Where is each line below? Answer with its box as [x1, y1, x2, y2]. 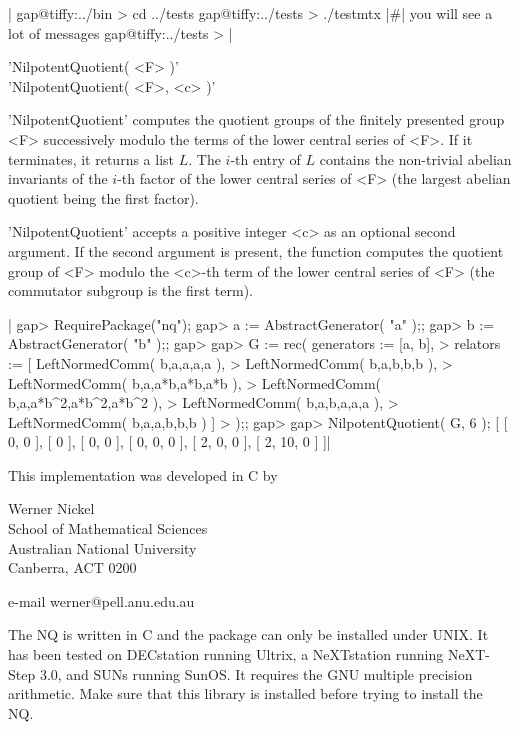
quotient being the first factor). [8, 187, 199, 208]
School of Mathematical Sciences [8, 518, 208, 539]
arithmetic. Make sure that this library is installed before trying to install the [8, 683, 483, 704]
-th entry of [230, 148, 301, 169]
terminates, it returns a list [8, 148, 175, 169]
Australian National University [8, 537, 197, 558]
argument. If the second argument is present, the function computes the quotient [8, 240, 504, 261]
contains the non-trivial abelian [319, 148, 512, 169]
